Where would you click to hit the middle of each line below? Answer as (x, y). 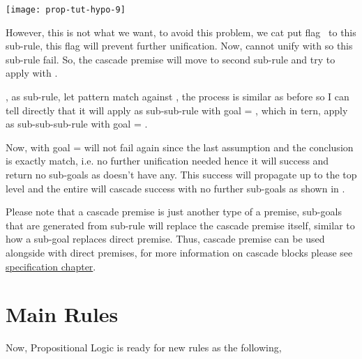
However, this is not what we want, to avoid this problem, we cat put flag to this (181, 32)
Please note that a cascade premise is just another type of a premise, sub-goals (174, 212)
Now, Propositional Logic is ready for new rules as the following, (144, 347)
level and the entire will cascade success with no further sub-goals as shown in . (175, 188)
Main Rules (62, 314)
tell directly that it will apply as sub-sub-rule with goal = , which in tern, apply (177, 110)
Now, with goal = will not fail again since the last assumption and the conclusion (180, 147)
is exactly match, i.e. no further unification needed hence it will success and (167, 161)
